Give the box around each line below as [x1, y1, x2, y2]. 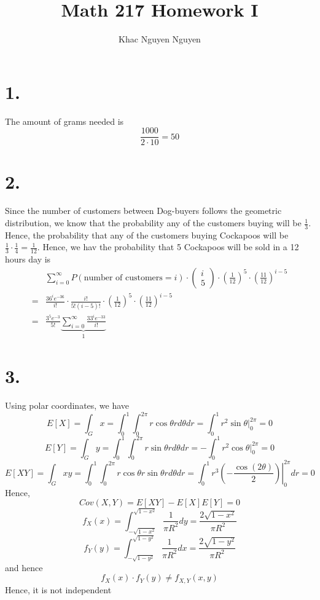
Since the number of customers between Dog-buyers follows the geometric [5, 204, 282, 217]
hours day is [5, 253, 51, 266]
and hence [5, 561, 43, 574]
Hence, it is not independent [5, 583, 112, 596]
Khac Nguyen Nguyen [119, 33, 201, 45]
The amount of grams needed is [5, 114, 124, 127]
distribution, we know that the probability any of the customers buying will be [5, 216, 302, 229]
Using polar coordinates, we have [5, 399, 130, 412]
